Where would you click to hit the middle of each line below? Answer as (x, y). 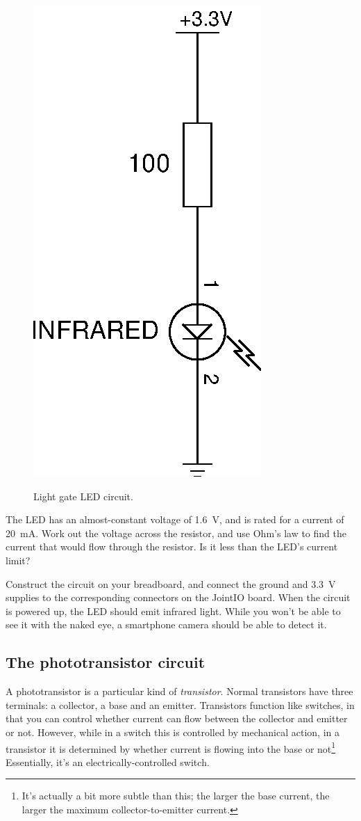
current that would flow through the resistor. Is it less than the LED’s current (172, 547)
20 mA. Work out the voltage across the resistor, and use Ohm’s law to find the (176, 533)
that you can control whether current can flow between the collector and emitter (177, 718)
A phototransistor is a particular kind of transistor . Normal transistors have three (179, 691)
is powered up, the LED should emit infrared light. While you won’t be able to (173, 611)
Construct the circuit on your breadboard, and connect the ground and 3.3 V (171, 583)
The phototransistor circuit (106, 662)
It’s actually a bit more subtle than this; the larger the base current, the (176, 796)
